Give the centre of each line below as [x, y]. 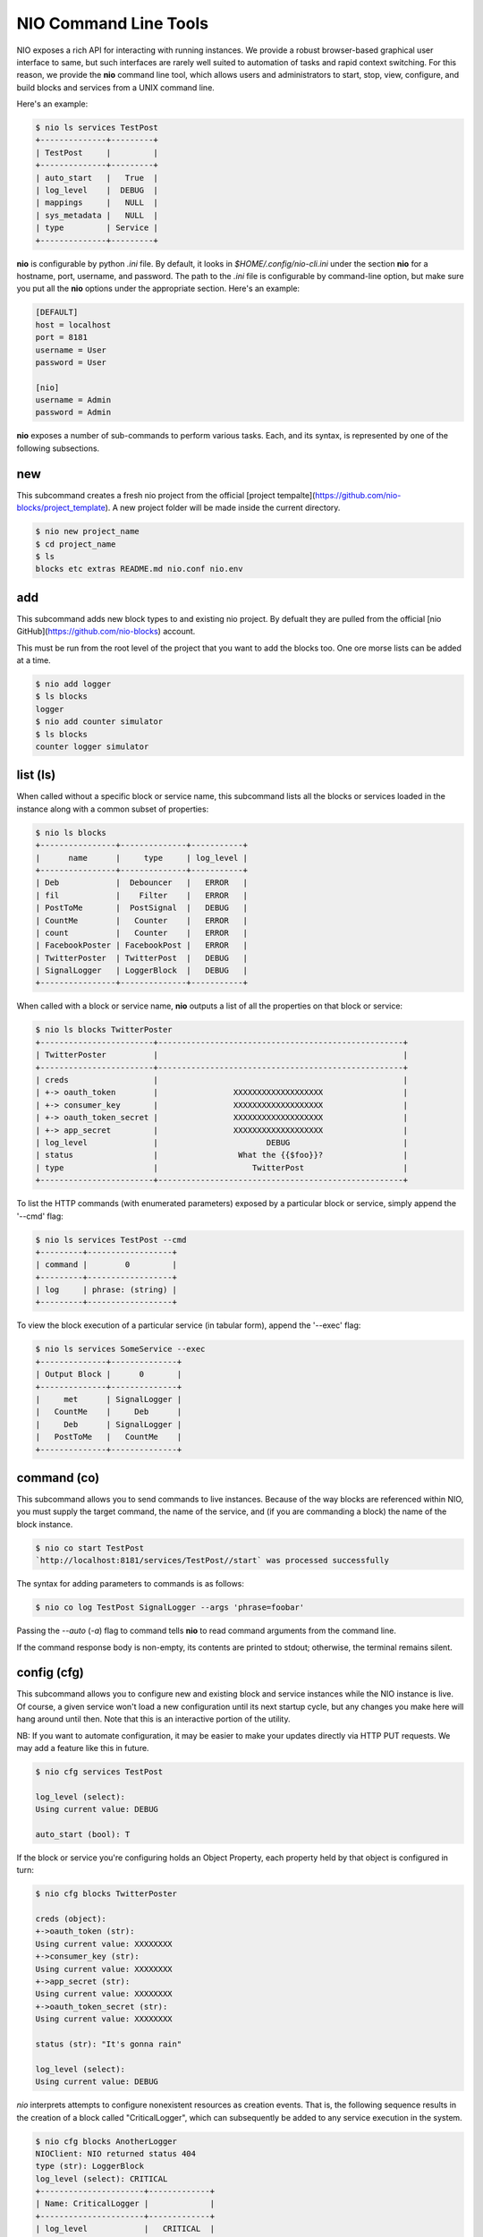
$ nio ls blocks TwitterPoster [104, 1030]
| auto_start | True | [97, 178]
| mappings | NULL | [97, 203]
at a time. [34, 660]
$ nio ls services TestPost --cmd [111, 1240]
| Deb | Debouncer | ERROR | [141, 883]
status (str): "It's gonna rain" [109, 2044]
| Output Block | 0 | [109, 1374]
